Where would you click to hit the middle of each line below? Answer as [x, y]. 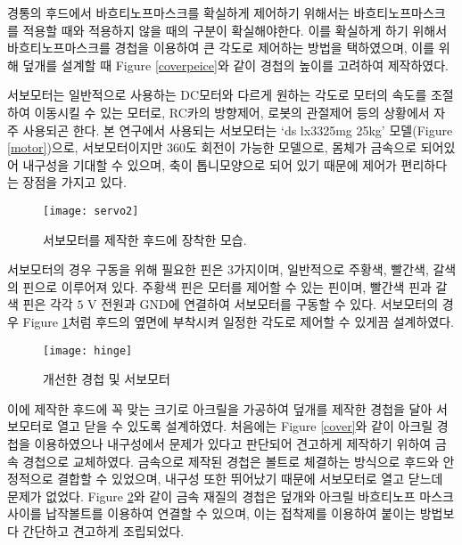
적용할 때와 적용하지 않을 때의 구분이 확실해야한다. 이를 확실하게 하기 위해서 [235, 30]
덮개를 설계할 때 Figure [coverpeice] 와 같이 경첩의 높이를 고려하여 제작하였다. [235, 65]
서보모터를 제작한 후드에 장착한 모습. [145, 239]
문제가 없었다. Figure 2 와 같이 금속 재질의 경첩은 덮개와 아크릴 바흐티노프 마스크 [231, 496]
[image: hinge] [88, 350]
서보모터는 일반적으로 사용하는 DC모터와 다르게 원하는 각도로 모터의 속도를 [217, 95]
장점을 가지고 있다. [74, 182]
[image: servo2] [91, 211]
